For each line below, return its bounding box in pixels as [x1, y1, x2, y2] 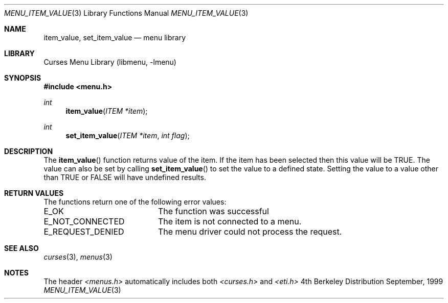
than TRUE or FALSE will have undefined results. [43, 173, 206, 182]
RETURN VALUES [4, 189, 64, 197]
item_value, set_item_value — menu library [43, 33, 186, 42]
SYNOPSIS [4, 73, 41, 82]
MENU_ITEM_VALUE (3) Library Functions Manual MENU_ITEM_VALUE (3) [4, 9, 249, 17]
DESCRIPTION [4, 147, 53, 156]
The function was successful [158, 206, 269, 216]
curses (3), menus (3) [43, 252, 113, 261]
